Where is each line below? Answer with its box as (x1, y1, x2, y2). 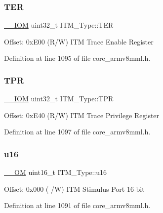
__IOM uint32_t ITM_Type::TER (4, 20, 114, 30)
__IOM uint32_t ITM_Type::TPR (4, 93, 114, 104)
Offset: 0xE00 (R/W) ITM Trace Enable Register (4, 36, 154, 46)
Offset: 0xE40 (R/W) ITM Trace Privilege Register (4, 110, 160, 120)
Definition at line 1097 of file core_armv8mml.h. (4, 127, 151, 137)
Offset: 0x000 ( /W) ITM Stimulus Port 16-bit (4, 183, 145, 194)
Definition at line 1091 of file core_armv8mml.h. (4, 200, 151, 211)
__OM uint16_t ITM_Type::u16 (4, 167, 107, 177)
